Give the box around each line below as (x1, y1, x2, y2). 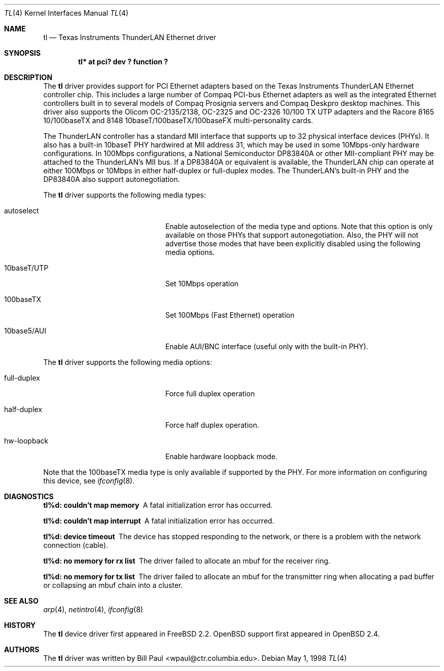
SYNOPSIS (4, 49, 41, 57)
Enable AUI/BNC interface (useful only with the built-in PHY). (165, 342, 368, 351)
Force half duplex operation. (165, 421, 260, 429)
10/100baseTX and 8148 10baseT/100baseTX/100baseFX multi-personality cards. (43, 116, 313, 125)
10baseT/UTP (4, 264, 49, 272)
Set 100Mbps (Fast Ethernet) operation (165, 311, 295, 319)
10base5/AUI (4, 326, 47, 335)
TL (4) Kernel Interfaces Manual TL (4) (4, 9, 129, 17)
